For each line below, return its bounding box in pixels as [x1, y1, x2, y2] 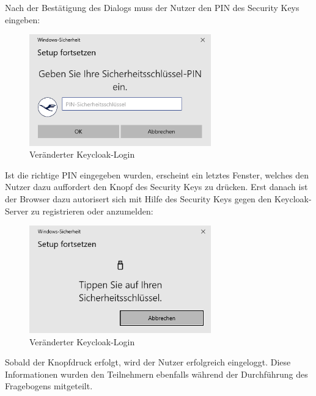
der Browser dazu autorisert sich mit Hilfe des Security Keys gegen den [5, 193, 272, 205]
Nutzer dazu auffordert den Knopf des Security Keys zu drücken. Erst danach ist [5, 180, 308, 193]
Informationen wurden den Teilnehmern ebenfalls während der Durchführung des [5, 367, 308, 380]
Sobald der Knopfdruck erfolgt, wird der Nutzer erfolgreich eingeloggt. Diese [5, 356, 291, 369]
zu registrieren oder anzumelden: [31, 204, 153, 217]
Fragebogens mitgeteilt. [5, 380, 93, 392]
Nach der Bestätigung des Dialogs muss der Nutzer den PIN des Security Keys [5, 1, 299, 13]
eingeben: [5, 13, 40, 26]
